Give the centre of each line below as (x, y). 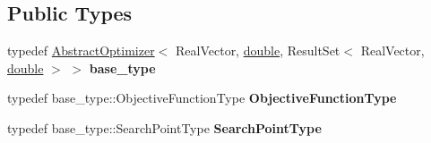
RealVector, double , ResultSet (258, 50)
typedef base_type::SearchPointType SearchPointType (164, 127)
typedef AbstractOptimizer (81, 50)
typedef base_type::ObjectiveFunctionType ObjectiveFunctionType (202, 98)
